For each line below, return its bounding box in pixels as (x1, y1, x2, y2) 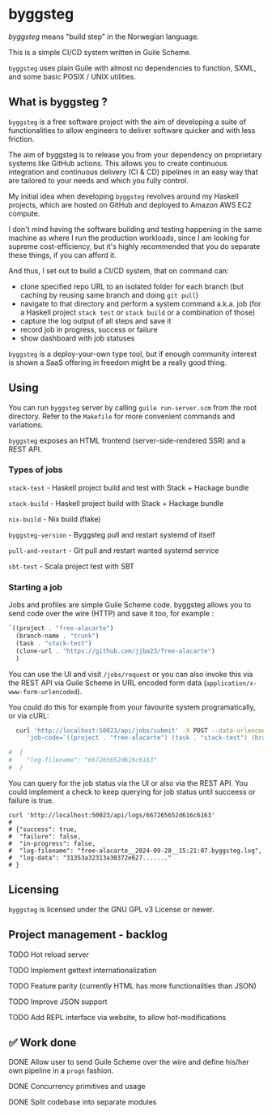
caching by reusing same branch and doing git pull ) (19, 289, 199, 300)
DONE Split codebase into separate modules (8, 1097, 157, 1107)
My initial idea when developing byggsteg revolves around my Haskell (8, 191, 239, 201)
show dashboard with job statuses (19, 333, 135, 343)
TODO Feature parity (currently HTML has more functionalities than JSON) (8, 980, 257, 990)
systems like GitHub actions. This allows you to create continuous (8, 158, 228, 168)
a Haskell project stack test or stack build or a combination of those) (19, 307, 256, 317)
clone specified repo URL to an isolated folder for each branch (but (19, 281, 244, 291)
